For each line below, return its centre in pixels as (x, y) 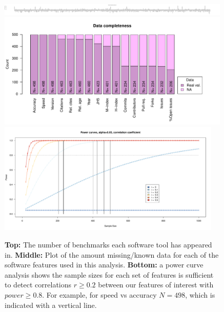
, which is (200, 294)
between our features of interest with (156, 285)
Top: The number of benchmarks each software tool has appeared (108, 244)
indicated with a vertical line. (51, 305)
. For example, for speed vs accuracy (99, 294)
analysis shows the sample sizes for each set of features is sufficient (109, 274)
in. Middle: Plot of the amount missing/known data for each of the (112, 254)
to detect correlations (38, 285)
